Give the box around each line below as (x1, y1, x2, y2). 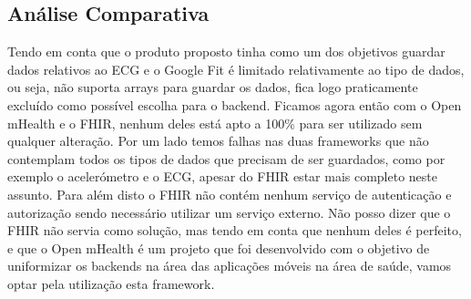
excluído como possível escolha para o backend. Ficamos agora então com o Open (7, 95, 462, 114)
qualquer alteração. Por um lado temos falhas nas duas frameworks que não (7, 131, 429, 150)
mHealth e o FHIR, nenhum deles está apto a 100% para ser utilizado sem (7, 113, 423, 132)
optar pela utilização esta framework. (7, 273, 215, 293)
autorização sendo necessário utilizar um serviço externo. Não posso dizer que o (7, 202, 451, 222)
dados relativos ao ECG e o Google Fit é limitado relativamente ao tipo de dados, (7, 59, 465, 78)
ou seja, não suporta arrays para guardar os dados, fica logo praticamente (7, 77, 418, 97)
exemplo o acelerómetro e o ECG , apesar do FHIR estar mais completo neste (7, 167, 438, 186)
